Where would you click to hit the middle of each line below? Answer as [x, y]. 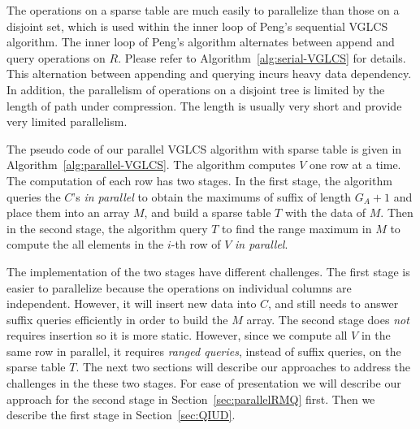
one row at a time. [355, 165]
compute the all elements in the [85, 244]
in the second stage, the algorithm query [107, 228]
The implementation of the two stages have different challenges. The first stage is [208, 271]
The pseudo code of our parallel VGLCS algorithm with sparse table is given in [204, 148]
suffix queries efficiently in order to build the [117, 319]
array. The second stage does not [328, 319]
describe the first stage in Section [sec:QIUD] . [121, 415]
